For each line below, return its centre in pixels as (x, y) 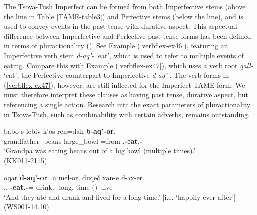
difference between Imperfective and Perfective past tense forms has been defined (128, 36)
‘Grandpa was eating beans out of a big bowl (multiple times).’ (100, 150)
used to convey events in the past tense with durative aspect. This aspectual (121, 26)
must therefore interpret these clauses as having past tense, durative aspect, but (126, 95)
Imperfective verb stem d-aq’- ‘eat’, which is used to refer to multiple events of (124, 55)
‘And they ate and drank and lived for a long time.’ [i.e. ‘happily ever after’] (120, 196)
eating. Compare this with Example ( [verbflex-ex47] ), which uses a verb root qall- (128, 65)
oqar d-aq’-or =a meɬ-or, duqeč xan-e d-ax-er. (74, 177)
